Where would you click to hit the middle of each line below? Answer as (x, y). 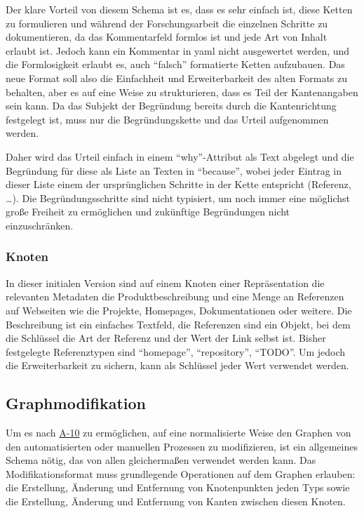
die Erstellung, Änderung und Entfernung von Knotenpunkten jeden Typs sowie (178, 487)
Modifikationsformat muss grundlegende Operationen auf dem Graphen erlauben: (181, 473)
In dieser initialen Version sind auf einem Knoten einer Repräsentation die (165, 282)
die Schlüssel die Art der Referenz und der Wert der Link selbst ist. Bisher (166, 338)
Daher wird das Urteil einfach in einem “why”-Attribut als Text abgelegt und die (180, 156)
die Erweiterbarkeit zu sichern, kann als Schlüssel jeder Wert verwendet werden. (177, 365)
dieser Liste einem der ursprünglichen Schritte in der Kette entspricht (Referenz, (178, 184)
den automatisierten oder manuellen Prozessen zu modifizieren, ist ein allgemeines (182, 446)
